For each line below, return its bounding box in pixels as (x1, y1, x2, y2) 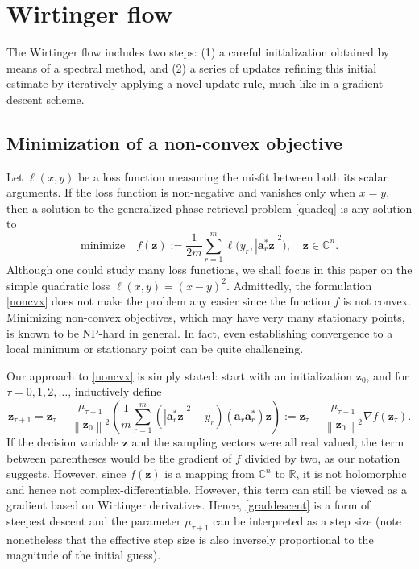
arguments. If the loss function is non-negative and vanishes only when (6, 184, 355, 201)
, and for (366, 367, 409, 384)
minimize (80, 239, 126, 251)
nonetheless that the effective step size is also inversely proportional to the (6, 530, 374, 547)
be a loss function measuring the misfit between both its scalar (77, 168, 388, 185)
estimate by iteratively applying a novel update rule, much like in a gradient (6, 75, 384, 92)
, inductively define (68, 383, 162, 400)
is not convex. (342, 293, 411, 309)
